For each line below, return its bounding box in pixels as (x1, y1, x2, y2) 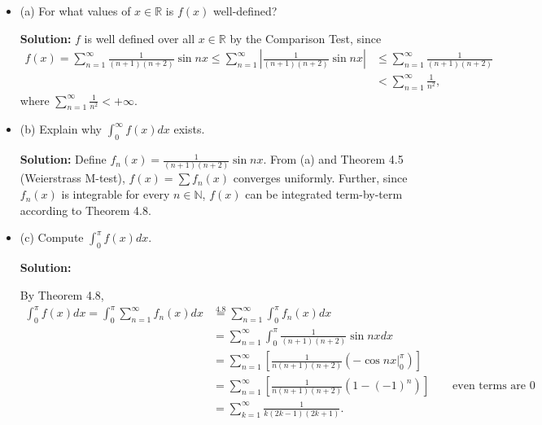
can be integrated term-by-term (245, 186, 403, 203)
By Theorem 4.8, (20, 286, 104, 303)
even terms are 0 (452, 380, 535, 392)
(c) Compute (20, 229, 84, 246)
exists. (173, 120, 205, 138)
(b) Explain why (20, 120, 102, 138)
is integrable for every (61, 186, 170, 203)
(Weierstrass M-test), (20, 169, 125, 186)
